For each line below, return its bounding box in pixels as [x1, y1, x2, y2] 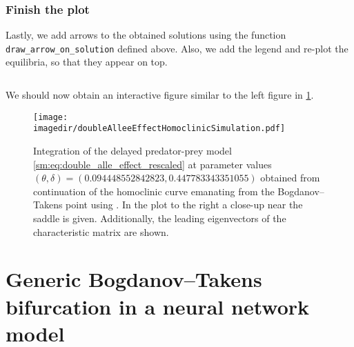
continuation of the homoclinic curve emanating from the [33, 184, 275, 198]
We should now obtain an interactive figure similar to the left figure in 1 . [6, 88, 314, 102]
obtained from [260, 170, 320, 185]
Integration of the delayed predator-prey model [33, 143, 232, 157]
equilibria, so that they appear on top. [6, 54, 168, 69]
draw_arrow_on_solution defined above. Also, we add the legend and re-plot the [6, 41, 348, 55]
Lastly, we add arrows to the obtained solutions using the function [6, 28, 286, 42]
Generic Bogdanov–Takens [6, 265, 262, 293]
